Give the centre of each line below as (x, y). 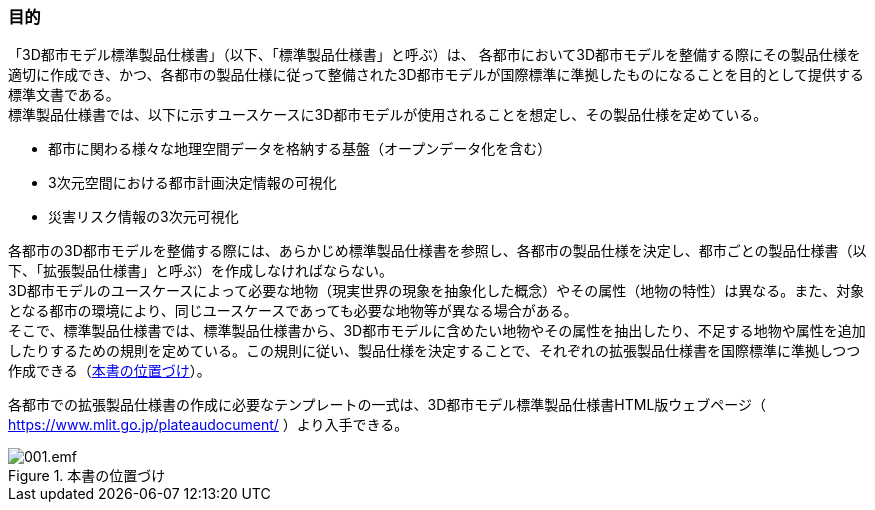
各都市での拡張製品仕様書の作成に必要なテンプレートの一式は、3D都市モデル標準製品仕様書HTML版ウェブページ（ (387, 405)
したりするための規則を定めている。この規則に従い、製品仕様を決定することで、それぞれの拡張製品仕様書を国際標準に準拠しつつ (434, 351)
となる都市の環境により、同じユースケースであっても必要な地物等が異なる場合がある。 (293, 311)
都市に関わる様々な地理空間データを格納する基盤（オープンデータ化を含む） (300, 149)
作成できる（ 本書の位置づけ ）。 (109, 371)
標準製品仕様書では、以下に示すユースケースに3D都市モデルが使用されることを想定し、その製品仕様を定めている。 (388, 115)
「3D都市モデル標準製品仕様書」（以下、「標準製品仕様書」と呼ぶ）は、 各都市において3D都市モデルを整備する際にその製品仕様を (434, 55)
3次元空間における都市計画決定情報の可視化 (192, 183)
